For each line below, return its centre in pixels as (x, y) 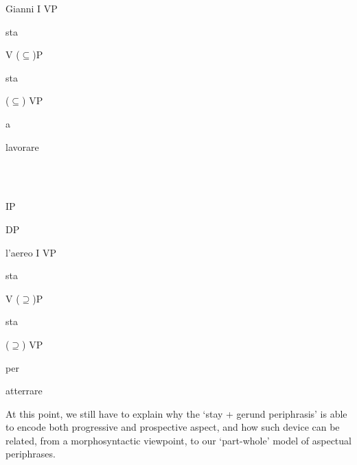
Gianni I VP (32, 8)
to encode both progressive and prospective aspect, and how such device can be (173, 427)
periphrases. (31, 454)
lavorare (22, 146)
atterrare (24, 391)
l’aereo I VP (31, 252)
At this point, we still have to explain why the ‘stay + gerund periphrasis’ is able (176, 413)
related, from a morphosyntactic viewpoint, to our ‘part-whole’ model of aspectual (178, 440)
